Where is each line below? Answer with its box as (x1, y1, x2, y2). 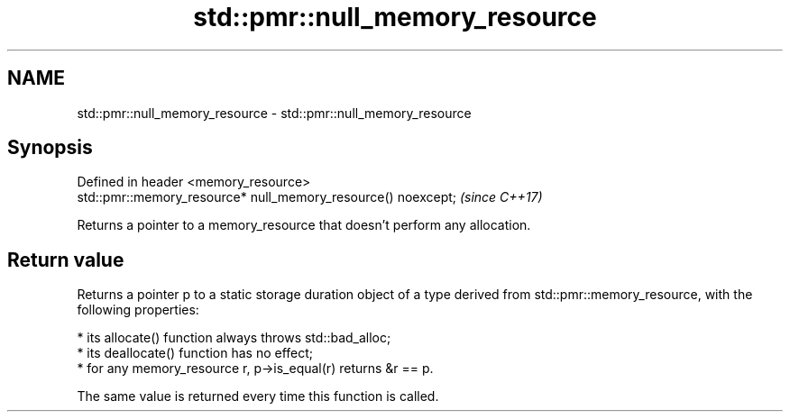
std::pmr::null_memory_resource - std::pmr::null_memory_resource (77, 105, 472, 121)
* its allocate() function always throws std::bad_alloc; (77, 330, 391, 346)
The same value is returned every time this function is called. (77, 388, 439, 405)
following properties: (77, 302, 199, 318)
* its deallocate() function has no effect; (77, 345, 314, 361)
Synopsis (7, 136, 93, 159)
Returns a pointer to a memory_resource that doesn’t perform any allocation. (77, 217, 531, 233)
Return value (7, 248, 124, 271)
